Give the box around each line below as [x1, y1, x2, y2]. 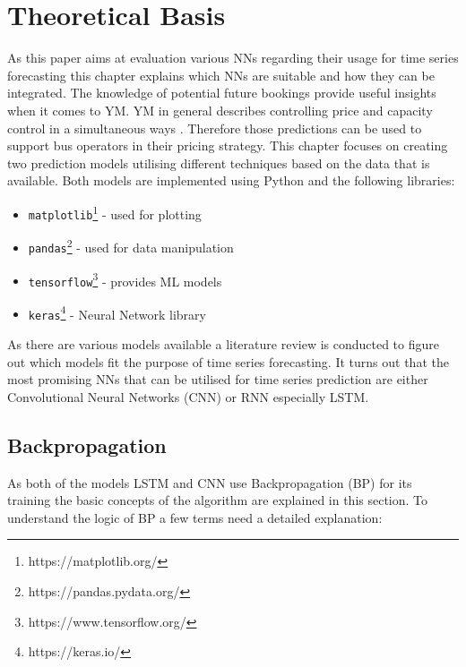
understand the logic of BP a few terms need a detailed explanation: [7, 508, 383, 526]
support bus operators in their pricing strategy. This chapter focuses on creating [7, 136, 448, 155]
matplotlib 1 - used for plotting [28, 201, 202, 223]
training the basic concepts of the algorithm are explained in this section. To [7, 491, 428, 509]
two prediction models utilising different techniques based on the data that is [7, 153, 430, 172]
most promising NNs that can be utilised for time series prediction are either [7, 370, 428, 389]
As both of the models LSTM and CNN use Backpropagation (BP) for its [7, 473, 412, 492]
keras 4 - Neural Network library [28, 302, 206, 323]
